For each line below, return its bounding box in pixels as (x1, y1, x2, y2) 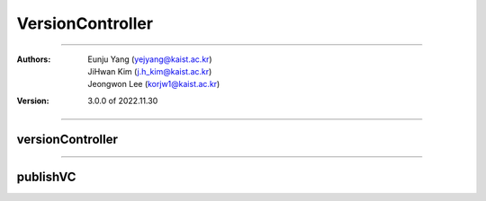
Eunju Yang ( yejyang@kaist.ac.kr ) (87, 54, 212, 65)
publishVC (16, 169, 76, 184)
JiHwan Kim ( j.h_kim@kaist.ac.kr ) (87, 66, 212, 76)
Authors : (16, 54, 51, 65)
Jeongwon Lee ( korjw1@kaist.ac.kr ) (87, 79, 220, 90)
